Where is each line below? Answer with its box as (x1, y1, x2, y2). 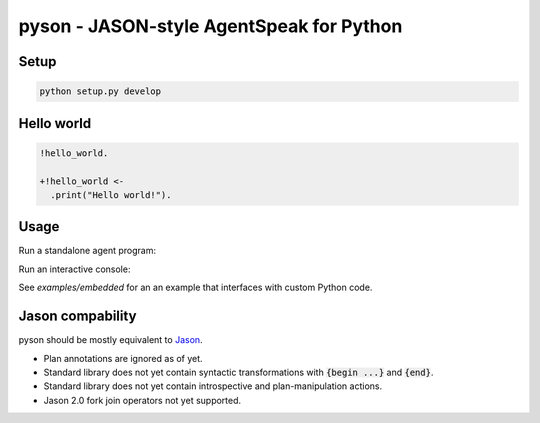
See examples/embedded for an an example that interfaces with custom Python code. (18, 281, 373, 294)
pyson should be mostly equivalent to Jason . (18, 334, 204, 346)
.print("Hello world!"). (50, 189, 172, 200)
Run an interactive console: (18, 263, 131, 275)
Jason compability (18, 308, 137, 325)
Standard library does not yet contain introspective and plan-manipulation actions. (43, 380, 383, 392)
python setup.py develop (39, 86, 162, 97)
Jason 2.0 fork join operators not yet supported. (43, 394, 242, 406)
